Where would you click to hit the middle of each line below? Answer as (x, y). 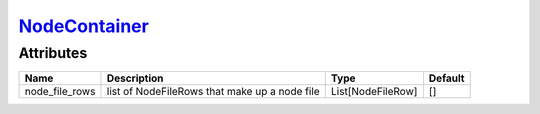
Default (446, 78)
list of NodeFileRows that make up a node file (213, 92)
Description (135, 78)
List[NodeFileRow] (374, 92)
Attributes (53, 53)
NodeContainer (83, 26)
